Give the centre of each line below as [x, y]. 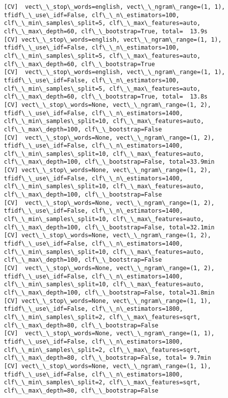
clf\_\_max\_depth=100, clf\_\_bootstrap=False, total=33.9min [109, 162]
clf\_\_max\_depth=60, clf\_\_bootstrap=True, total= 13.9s [106, 31]
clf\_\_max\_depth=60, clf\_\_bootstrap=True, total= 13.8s [106, 97]
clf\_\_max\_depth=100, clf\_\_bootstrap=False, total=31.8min [109, 292]
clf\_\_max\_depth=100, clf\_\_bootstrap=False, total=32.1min [109, 227]
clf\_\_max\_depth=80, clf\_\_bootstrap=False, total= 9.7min [108, 358]
